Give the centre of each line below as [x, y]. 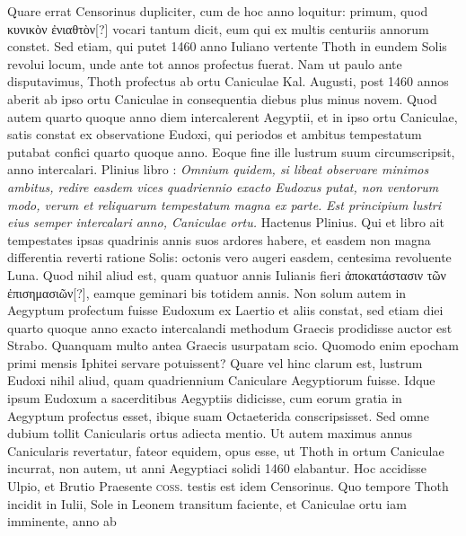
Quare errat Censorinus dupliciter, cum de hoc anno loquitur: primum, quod [218, 11]
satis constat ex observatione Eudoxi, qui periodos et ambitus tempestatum [215, 134]
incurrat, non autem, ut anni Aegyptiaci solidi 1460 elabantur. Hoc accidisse [217, 468]
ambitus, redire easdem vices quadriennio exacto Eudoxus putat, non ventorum [223, 186]
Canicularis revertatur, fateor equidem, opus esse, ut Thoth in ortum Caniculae [226, 450]
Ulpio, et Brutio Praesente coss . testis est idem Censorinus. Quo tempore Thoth [228, 486]
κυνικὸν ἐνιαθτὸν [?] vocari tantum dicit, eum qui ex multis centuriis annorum [218, 28]
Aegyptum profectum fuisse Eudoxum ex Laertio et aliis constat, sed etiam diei [225, 310]
